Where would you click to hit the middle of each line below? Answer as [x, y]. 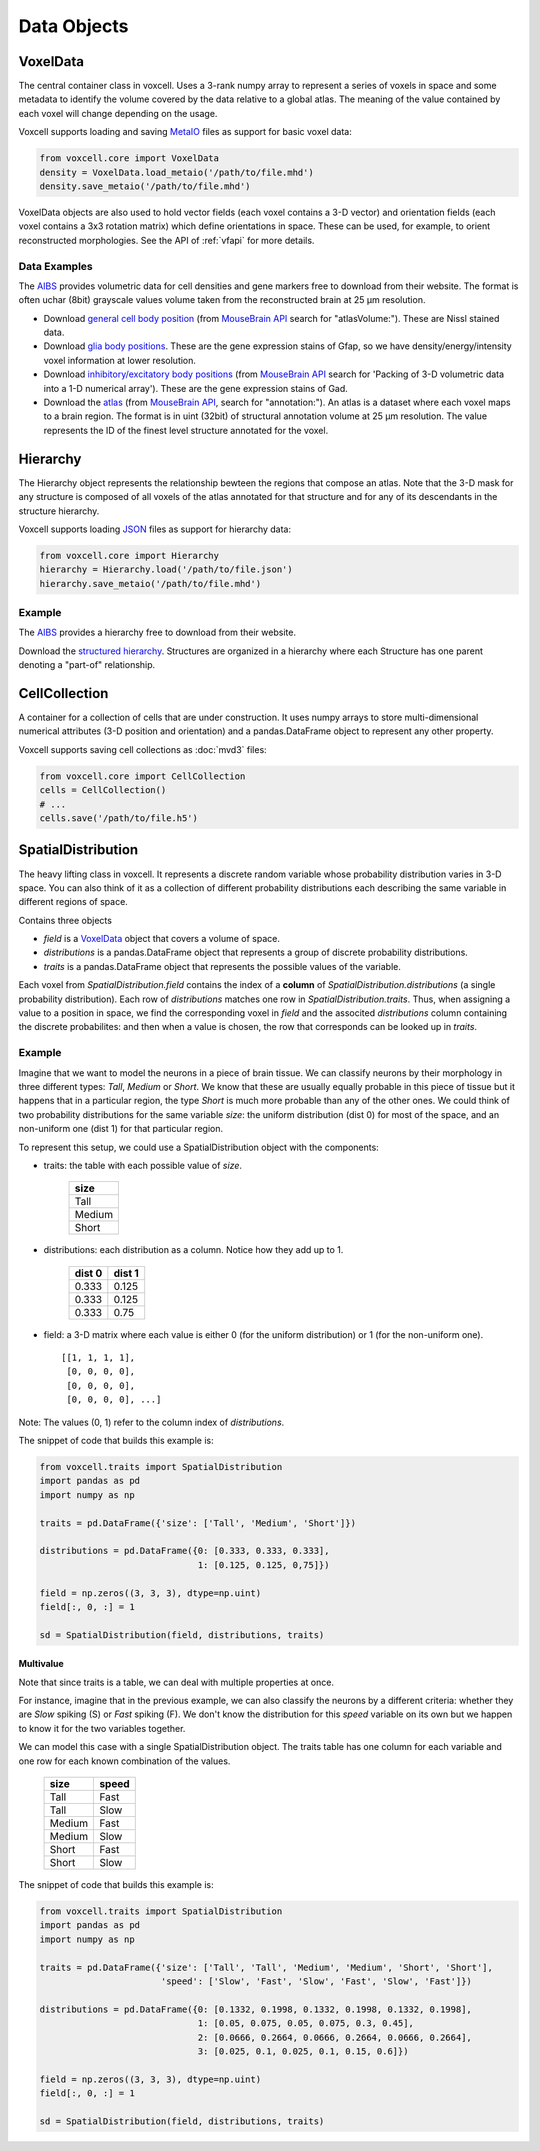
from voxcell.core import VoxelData [129, 158]
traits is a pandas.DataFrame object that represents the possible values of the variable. [222, 966]
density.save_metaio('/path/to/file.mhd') [145, 186]
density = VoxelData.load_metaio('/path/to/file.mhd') [176, 172]
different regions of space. [73, 902]
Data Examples [56, 266]
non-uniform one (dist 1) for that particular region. [121, 1129]
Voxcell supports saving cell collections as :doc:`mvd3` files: [142, 749]
